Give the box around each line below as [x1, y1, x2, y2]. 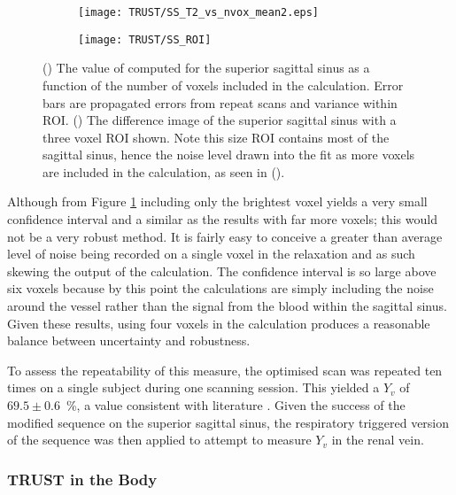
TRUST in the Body [7, 468, 158, 490]
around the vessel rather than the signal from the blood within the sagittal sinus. [7, 297, 447, 315]
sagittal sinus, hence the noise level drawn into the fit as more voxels [43, 145, 415, 164]
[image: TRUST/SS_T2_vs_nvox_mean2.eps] [78, 6, 320, 19]
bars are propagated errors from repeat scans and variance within [43, 93, 398, 112]
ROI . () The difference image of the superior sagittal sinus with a [43, 111, 397, 129]
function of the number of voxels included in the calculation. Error [43, 75, 404, 94]
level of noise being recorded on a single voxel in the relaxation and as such [7, 244, 415, 263]
